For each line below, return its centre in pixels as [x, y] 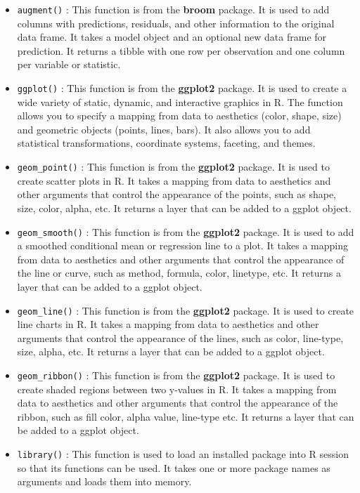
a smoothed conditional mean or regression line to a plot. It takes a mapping [182, 245]
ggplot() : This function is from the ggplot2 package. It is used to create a [182, 88]
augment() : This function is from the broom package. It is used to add [173, 9]
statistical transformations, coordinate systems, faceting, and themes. [166, 143]
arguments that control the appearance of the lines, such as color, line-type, [180, 337]
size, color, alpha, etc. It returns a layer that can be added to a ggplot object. [184, 208]
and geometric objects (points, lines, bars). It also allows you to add [164, 129]
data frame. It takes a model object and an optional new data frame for [172, 37]
